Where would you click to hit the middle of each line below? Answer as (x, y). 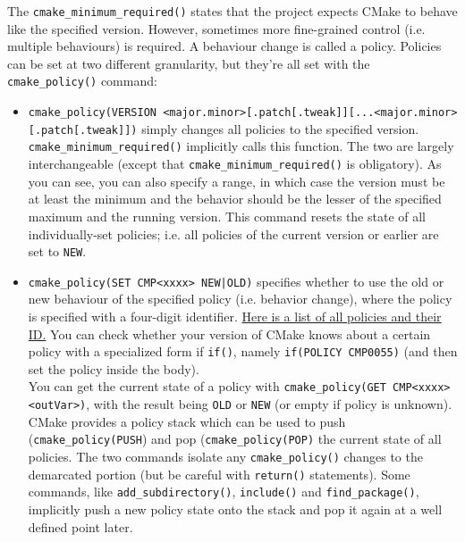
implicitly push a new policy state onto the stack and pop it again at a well (235, 509)
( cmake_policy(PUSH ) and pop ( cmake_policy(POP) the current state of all (235, 439)
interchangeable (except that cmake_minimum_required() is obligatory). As (235, 164)
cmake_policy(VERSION (92, 113)
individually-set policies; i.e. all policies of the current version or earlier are (233, 233)
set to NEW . (57, 251)
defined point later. (80, 526)
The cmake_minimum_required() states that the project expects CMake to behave (232, 11)
